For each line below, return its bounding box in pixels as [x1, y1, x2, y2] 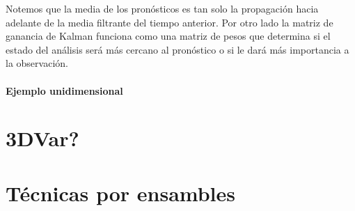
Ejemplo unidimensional [6, 83, 123, 97]
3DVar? [6, 124, 79, 153]
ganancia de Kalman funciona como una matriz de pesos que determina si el [6, 29, 331, 43]
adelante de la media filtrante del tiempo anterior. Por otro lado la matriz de [6, 15, 333, 29]
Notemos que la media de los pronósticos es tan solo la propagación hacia [6, 1, 319, 15]
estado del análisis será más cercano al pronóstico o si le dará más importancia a [6, 42, 349, 56]
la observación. [6, 56, 68, 70]
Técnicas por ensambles [6, 178, 236, 207]
